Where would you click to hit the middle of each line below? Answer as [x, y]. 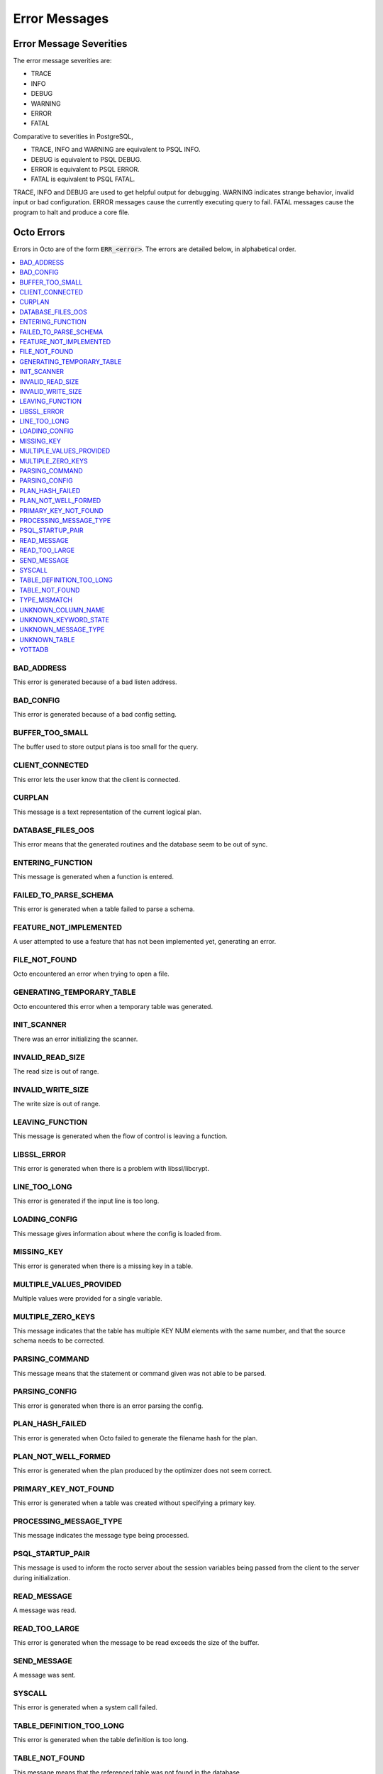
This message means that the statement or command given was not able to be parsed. [140, 1373]
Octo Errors [39, 232]
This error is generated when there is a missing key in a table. [103, 1266]
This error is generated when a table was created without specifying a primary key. [134, 1503]
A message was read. [45, 1610]
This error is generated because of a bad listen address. [95, 682]
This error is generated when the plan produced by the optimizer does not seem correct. [143, 1470]
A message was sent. [44, 1675]
